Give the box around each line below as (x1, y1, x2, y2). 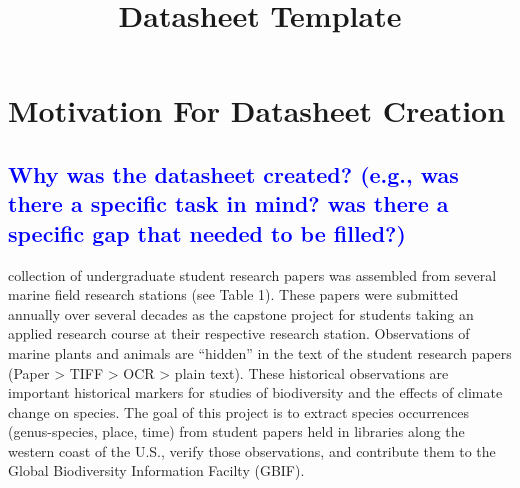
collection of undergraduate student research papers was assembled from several (8, 264, 497, 285)
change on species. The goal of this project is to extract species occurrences (8, 401, 470, 422)
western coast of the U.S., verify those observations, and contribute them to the (8, 440, 496, 461)
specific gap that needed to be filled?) (8, 217, 406, 248)
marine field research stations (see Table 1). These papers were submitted (8, 284, 459, 305)
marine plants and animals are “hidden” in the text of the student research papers (8, 342, 512, 363)
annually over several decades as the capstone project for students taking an (8, 303, 474, 324)
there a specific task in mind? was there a (8, 188, 449, 219)
